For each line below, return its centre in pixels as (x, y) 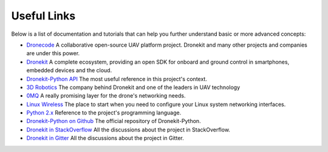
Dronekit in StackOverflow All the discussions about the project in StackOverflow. (128, 130)
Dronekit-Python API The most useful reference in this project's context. (117, 79)
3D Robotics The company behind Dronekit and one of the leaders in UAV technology (133, 87)
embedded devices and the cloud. (69, 70)
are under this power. (53, 53)
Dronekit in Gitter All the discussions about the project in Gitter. (105, 138)
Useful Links (43, 16)
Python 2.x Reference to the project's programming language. (104, 113)
